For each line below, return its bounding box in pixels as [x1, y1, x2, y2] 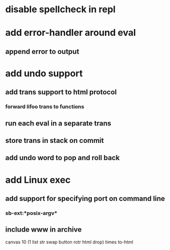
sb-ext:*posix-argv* [5, 209, 58, 216]
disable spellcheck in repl [5, 4, 116, 15]
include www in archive [5, 226, 82, 234]
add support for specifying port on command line [5, 194, 165, 203]
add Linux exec [5, 174, 71, 186]
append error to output [5, 47, 80, 56]
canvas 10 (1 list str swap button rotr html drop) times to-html [5, 239, 134, 245]
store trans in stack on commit [5, 136, 104, 145]
